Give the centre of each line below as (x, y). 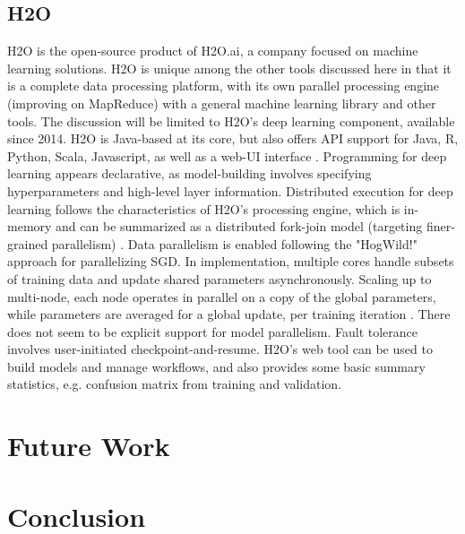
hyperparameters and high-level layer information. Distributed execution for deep (230, 190)
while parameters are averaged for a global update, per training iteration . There (229, 314)
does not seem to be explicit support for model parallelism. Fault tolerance (212, 331)
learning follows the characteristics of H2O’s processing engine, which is (204, 208)
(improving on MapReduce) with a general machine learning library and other (222, 103)
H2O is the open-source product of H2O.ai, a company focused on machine (213, 51)
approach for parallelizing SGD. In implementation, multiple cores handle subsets (231, 261)
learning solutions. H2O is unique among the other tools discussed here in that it (229, 68)
